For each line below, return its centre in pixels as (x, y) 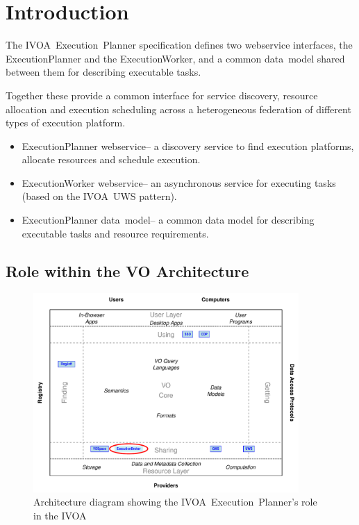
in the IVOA (60, 515)
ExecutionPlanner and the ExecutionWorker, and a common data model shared (175, 58)
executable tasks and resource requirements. (115, 233)
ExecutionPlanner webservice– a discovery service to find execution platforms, (188, 145)
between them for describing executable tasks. (103, 72)
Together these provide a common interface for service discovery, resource (162, 95)
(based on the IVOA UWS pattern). (99, 196)
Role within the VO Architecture (127, 270)
